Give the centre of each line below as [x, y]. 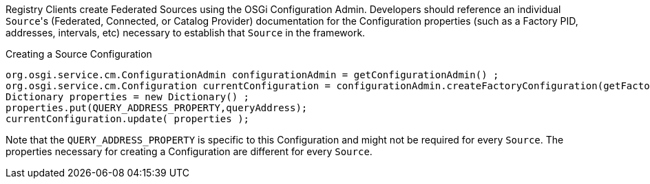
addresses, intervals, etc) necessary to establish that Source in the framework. [186, 33]
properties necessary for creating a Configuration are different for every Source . [189, 151]
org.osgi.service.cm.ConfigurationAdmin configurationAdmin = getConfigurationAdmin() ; [252, 75]
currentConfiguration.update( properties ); [128, 119]
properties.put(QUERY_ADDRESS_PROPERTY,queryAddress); [157, 108]
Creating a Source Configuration [79, 54]
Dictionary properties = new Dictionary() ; [128, 97]
